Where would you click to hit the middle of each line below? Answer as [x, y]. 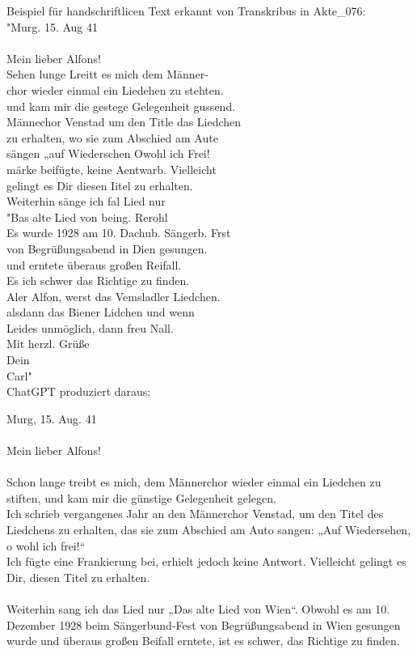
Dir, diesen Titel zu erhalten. [78, 577]
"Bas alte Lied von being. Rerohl [87, 217]
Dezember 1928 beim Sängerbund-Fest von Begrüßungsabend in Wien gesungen [204, 624]
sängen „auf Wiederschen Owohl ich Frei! [108, 153]
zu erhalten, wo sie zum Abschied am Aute [112, 137]
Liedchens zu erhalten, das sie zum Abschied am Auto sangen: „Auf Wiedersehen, [209, 529]
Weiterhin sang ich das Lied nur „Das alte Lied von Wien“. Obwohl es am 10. [198, 608]
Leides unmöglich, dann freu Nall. [90, 327]
